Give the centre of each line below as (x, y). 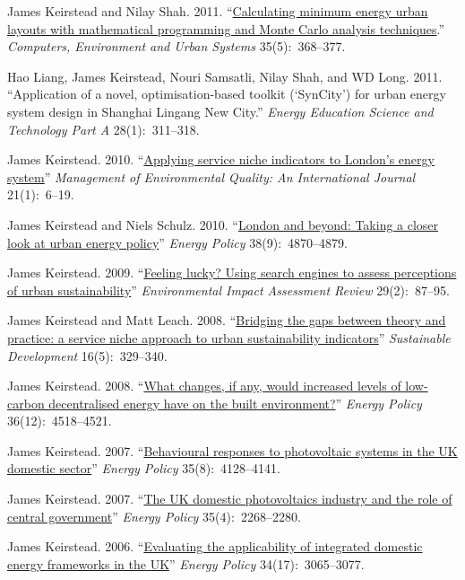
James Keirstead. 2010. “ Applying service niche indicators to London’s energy (221, 159)
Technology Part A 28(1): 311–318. (103, 129)
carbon (26, 403)
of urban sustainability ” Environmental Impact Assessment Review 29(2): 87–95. (228, 290)
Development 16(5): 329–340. (87, 355)
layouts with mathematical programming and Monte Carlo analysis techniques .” (226, 28)
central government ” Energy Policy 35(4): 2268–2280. (154, 516)
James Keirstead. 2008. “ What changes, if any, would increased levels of (204, 386)
